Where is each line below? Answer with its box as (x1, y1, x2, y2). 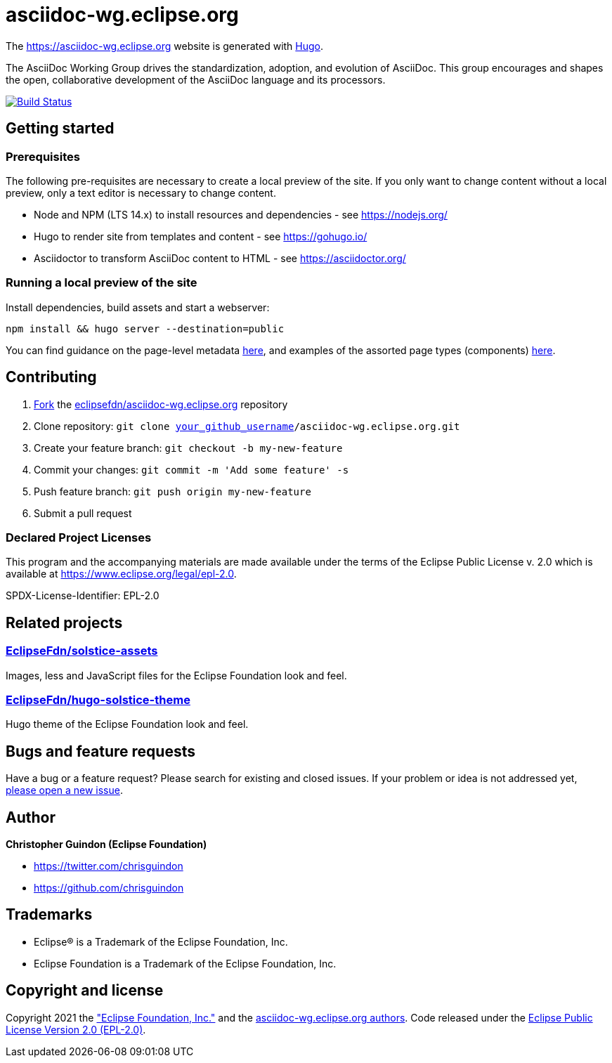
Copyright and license (6, 982, 164, 1000)
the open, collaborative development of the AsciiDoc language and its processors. (6, 73, 386, 86)
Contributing (6, 368, 97, 386)
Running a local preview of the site (6, 275, 197, 290)
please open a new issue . (6, 784, 123, 797)
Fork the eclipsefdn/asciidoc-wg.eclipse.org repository (34, 398, 288, 410)
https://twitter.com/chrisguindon (34, 859, 183, 872)
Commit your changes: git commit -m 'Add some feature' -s (34, 463, 349, 476)
